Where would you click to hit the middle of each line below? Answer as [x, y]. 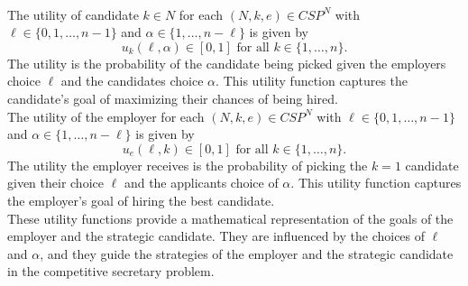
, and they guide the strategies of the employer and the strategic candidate [247, 253]
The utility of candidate [73, 14]
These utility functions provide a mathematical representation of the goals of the [230, 218]
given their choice [55, 183]
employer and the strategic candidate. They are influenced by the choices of [216, 236]
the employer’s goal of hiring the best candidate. [141, 200]
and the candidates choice [132, 81]
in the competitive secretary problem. [111, 271]
